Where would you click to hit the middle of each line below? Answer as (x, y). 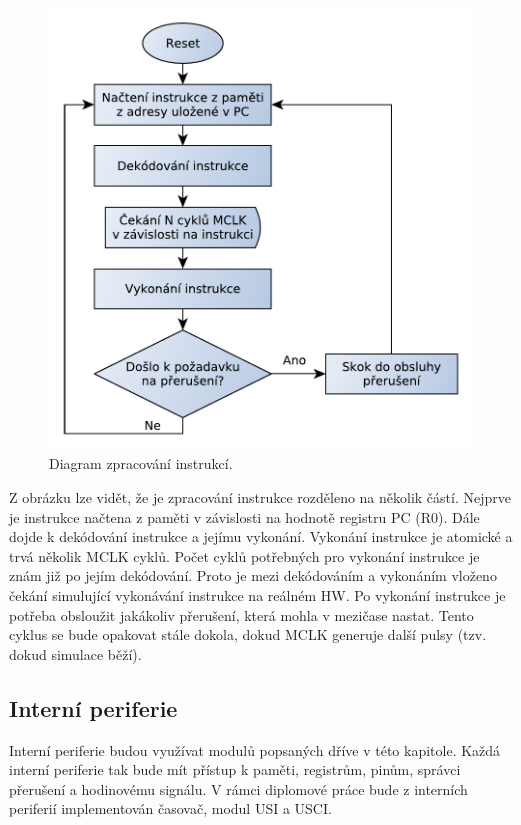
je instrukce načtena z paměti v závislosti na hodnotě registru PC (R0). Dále (244, 516)
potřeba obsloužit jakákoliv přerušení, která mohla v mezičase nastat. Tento (241, 614)
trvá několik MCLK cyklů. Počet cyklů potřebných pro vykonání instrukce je (244, 555)
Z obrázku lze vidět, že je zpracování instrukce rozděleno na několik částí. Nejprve (260, 497)
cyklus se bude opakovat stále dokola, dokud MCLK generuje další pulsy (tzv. (248, 634)
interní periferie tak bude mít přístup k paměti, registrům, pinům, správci (235, 769)
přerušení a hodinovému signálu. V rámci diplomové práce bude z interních (238, 788)
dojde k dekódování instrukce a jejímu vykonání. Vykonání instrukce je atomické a (261, 536)
